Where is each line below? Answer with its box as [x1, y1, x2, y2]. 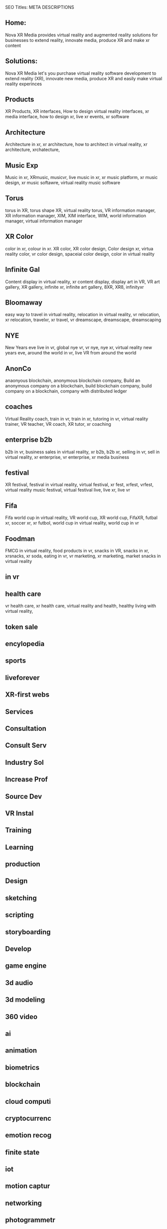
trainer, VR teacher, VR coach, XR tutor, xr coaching [5, 421, 111, 427]
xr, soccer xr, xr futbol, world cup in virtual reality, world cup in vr [5, 520, 140, 526]
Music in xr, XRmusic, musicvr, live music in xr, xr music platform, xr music [5, 175, 158, 180]
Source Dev [5, 792, 42, 801]
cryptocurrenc [5, 1114, 51, 1122]
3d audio [5, 978, 33, 987]
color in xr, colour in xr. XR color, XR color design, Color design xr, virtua [5, 245, 154, 251]
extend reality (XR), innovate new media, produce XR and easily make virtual [5, 75, 163, 81]
